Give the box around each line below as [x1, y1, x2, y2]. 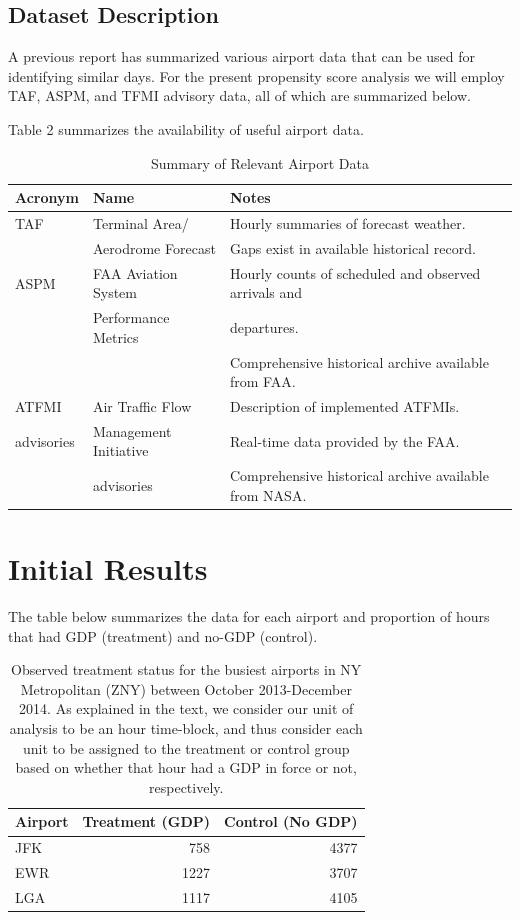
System [92, 282, 137, 303]
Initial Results [8, 548, 208, 589]
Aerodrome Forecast [92, 237, 216, 258]
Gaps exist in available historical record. [230, 237, 476, 258]
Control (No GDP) [224, 811, 358, 832]
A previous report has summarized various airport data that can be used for [8, 46, 475, 67]
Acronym [15, 187, 79, 208]
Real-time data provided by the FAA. [230, 430, 460, 451]
